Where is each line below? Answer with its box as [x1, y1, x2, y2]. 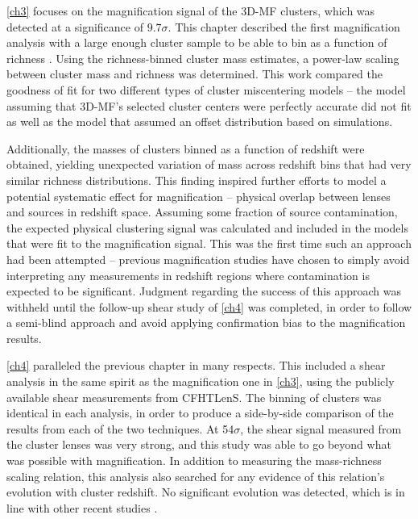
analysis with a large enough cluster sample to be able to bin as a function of [6, 34, 387, 51]
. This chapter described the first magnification [168, 18, 400, 35]
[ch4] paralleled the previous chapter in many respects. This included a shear [6, 357, 386, 374]
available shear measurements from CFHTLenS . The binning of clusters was [6, 388, 382, 405]
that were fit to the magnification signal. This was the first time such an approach [6, 235, 412, 252]
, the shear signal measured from [240, 420, 402, 437]
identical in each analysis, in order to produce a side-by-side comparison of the [6, 404, 394, 421]
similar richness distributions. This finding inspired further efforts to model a [6, 171, 387, 188]
